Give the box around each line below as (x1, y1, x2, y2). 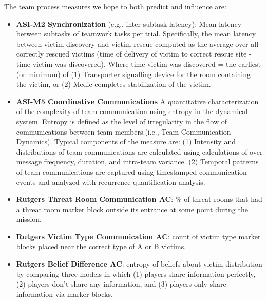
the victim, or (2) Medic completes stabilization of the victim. (16, 79, 211, 89)
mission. (16, 214, 42, 224)
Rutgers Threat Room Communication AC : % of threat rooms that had (16, 194, 262, 204)
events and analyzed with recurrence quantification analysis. (16, 176, 205, 187)
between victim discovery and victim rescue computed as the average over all (16, 38, 259, 49)
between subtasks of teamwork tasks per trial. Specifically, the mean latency (16, 28, 256, 39)
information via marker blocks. (16, 288, 113, 299)
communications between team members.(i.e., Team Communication (16, 126, 231, 137)
